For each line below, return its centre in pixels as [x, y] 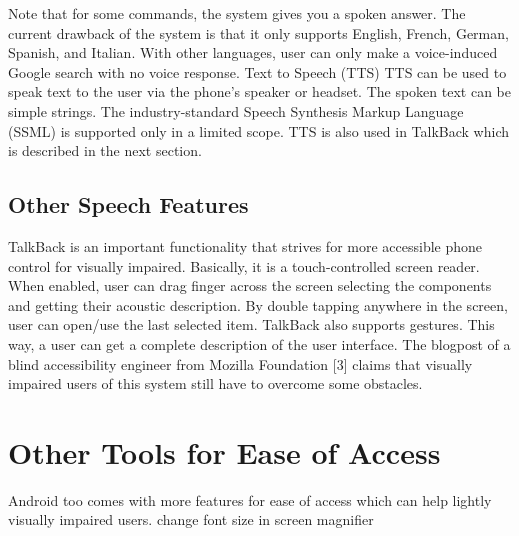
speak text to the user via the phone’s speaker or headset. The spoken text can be [259, 91]
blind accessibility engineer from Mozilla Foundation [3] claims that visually [240, 363]
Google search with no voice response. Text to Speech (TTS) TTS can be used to [257, 71]
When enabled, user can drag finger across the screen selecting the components [250, 285]
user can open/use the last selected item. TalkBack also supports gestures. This [251, 324]
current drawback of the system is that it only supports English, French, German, [258, 32]
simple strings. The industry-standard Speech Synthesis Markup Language [236, 110]
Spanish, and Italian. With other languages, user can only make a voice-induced [253, 52]
